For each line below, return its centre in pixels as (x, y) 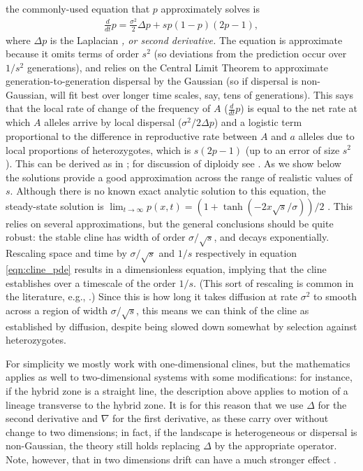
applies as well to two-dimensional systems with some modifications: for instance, (179, 377)
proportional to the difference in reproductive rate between (132, 135)
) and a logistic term (258, 122)
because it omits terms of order (72, 54)
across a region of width (57, 310)
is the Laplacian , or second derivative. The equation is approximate (196, 40)
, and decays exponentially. (272, 237)
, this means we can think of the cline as (223, 310)
